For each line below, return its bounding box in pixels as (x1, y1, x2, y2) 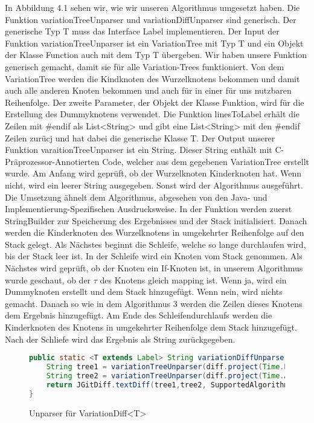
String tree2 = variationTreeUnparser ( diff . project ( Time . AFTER (46, 371, 306, 380)
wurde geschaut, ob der (5, 273, 91, 286)
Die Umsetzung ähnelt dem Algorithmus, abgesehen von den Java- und (5, 190, 268, 203)
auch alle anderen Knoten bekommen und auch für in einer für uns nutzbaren (5, 84, 292, 97)
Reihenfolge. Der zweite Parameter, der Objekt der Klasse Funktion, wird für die (5, 95, 304, 108)
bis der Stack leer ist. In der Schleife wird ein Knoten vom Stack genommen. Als (5, 250, 303, 262)
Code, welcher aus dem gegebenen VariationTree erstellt (102, 155, 310, 167)
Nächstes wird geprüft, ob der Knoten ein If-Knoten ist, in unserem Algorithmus (5, 262, 303, 274)
